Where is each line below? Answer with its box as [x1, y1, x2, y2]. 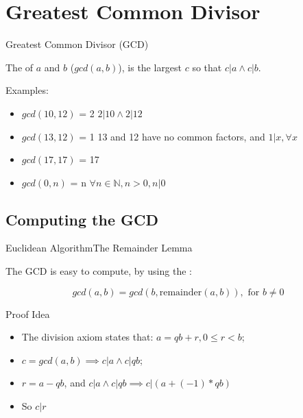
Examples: [5, 83, 49, 97]
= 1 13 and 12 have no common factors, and [79, 129, 265, 143]
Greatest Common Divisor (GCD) [5, 37, 149, 51]
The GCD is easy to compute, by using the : [5, 264, 192, 278]
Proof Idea [5, 306, 50, 321]
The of [5, 60, 34, 74]
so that [192, 60, 222, 74]
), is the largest [118, 60, 182, 74]
